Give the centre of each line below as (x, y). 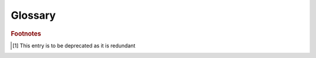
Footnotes (26, 33)
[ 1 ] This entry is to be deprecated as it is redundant (74, 45)
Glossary (33, 15)
